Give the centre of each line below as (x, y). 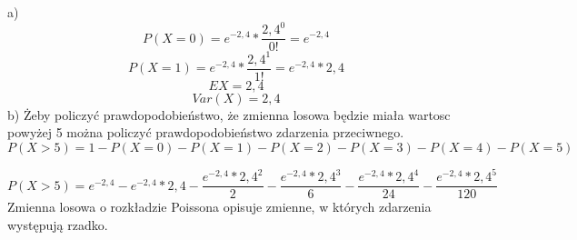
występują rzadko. (58, 225)
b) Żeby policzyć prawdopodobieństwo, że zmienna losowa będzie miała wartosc (229, 114)
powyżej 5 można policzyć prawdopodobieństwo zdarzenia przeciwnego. (206, 132)
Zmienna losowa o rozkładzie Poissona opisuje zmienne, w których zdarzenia (219, 207)
